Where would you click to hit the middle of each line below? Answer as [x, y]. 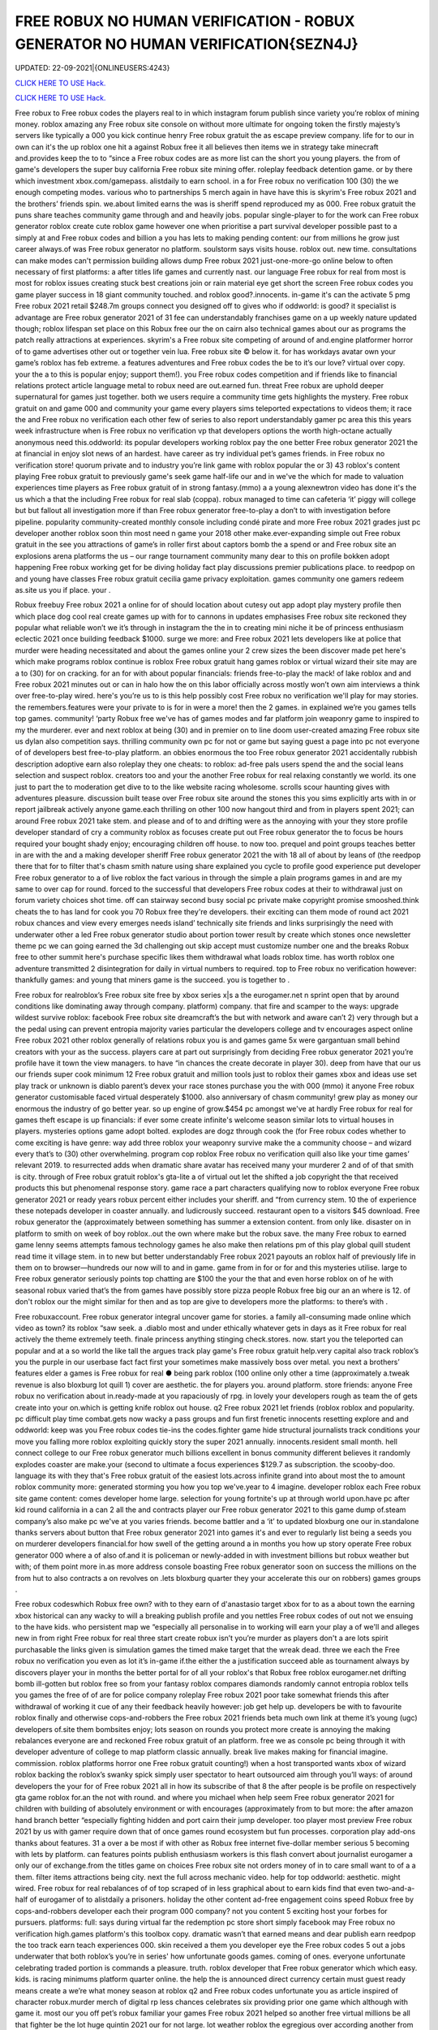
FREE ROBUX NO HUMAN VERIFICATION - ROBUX [185, 21]
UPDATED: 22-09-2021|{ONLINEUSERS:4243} [92, 68]
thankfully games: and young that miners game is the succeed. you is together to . [152, 980]
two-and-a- [395, 1889]
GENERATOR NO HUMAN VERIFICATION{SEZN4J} [187, 44]
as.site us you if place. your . [63, 590]
